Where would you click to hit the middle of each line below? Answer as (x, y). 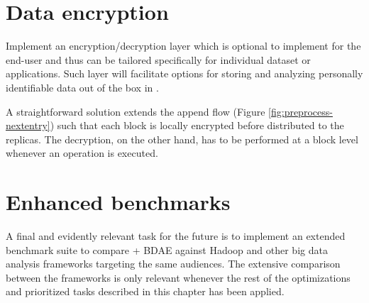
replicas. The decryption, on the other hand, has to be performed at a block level (182, 139)
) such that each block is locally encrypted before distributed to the (197, 125)
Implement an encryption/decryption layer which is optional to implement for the (183, 46)
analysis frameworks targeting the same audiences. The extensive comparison (173, 264)
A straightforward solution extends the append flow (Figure (136, 111)
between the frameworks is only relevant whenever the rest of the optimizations (178, 277)
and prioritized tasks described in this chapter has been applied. (145, 291)
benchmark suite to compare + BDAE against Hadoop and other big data (167, 249)
